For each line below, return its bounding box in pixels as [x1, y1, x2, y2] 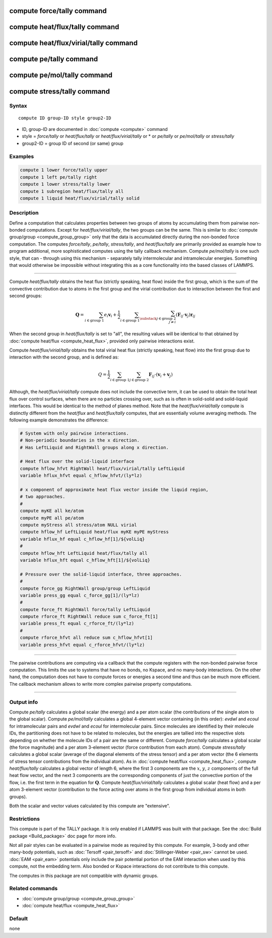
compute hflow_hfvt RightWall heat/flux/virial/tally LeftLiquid [20, 466, 185, 471]
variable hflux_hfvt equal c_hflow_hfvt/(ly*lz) [20, 473, 143, 478]
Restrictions [9, 815, 40, 822]
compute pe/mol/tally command [9, 71, 113, 80]
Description [9, 209, 39, 217]
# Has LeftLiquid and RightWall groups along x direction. [20, 445, 169, 450]
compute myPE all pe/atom [20, 515, 84, 521]
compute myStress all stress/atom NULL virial [20, 522, 137, 528]
